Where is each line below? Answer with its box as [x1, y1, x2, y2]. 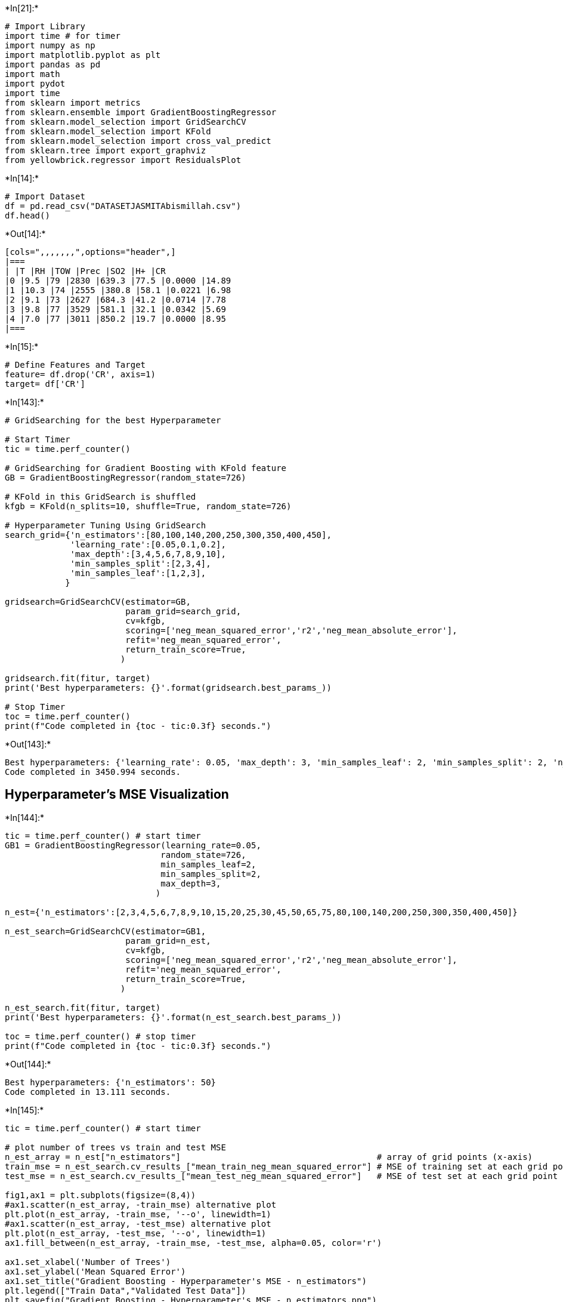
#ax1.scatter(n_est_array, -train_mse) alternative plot [5, 1199, 277, 1209]
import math [5, 69, 60, 79]
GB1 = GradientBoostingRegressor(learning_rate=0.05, [5, 840, 261, 850]
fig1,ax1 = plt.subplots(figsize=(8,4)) [5, 1190, 196, 1200]
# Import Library [5, 21, 85, 31]
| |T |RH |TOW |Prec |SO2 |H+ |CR [5, 266, 166, 276]
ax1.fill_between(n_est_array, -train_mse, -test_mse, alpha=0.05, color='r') [5, 1238, 382, 1248]
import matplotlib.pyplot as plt [5, 50, 161, 60]
